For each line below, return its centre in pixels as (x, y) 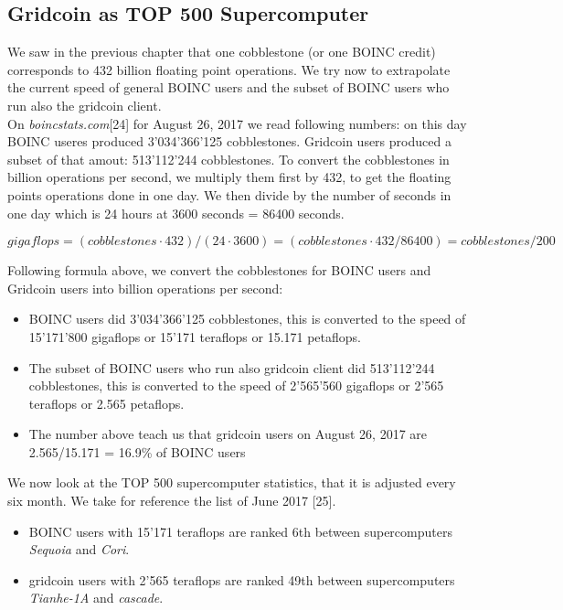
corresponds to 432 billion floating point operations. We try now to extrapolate (229, 69)
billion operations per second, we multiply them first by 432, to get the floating (229, 177)
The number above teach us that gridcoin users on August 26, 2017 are (228, 434)
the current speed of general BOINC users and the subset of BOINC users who (228, 87)
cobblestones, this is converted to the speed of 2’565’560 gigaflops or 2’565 (236, 385)
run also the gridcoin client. (85, 105)
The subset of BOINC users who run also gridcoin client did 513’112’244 (232, 367)
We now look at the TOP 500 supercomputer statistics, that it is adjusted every (232, 482)
